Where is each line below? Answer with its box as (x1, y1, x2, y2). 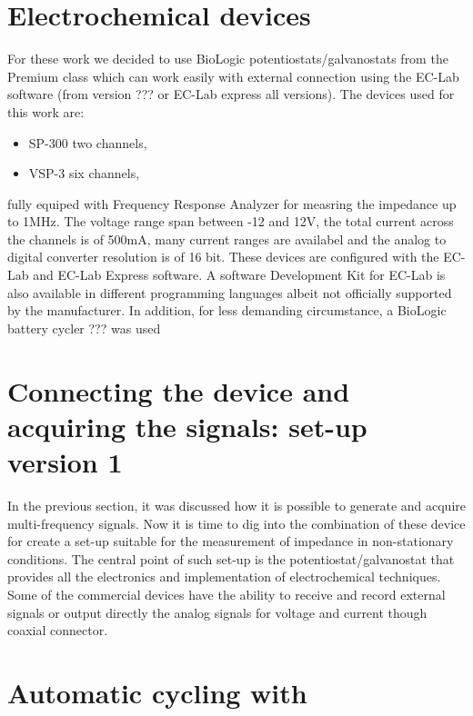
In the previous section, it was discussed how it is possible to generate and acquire (7, 495, 466, 514)
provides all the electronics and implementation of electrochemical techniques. (7, 567, 441, 586)
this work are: (7, 102, 85, 121)
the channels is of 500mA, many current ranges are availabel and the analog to (7, 229, 447, 248)
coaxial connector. (7, 621, 108, 640)
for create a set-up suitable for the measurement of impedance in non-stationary (7, 532, 454, 551)
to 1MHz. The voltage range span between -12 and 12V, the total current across (7, 212, 454, 231)
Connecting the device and (7, 372, 350, 409)
